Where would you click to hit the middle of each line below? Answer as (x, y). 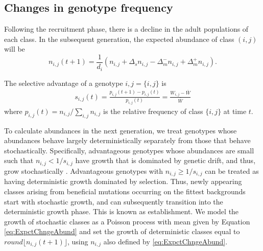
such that (19, 160)
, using (78, 241)
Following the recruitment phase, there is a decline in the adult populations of (126, 29)
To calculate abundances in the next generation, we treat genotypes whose (121, 130)
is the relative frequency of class (153, 111)
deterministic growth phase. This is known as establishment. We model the (122, 211)
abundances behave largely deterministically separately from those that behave (127, 140)
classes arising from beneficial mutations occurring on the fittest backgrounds (125, 191)
